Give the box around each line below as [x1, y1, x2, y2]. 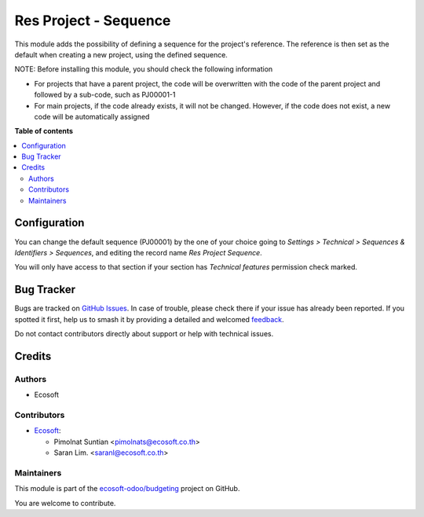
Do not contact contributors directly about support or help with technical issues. [14, 329, 274, 338]
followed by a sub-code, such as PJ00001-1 [34, 90, 176, 100]
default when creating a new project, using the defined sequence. [14, 49, 228, 59]
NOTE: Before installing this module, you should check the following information [14, 64, 273, 74]
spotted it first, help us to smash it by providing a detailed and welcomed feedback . [14, 314, 284, 324]
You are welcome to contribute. [14, 498, 116, 508]
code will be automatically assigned [34, 112, 150, 121]
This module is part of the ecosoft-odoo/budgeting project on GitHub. [14, 484, 240, 493]
